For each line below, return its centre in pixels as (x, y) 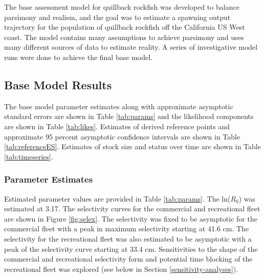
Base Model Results (58, 84)
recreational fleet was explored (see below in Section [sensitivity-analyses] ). (121, 269)
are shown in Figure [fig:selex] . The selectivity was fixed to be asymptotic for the (131, 218)
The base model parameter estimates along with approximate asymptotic (119, 106)
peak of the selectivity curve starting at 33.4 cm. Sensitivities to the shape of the (131, 249)
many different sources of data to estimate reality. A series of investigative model (131, 47)
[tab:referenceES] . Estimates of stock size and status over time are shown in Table (132, 146)
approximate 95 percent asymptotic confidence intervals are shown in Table (122, 136)
